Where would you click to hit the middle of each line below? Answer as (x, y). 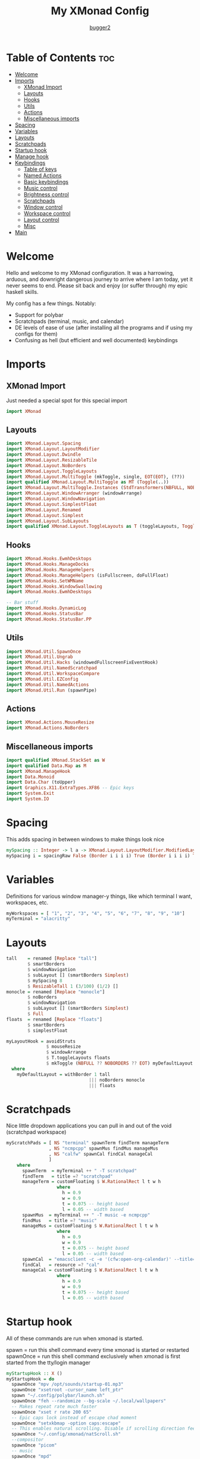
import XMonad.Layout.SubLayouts (48, 521)
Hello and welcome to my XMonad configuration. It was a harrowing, (90, 273)
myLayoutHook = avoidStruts (41, 1041)
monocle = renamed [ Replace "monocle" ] (56, 992)
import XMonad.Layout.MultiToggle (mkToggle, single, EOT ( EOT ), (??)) (96, 477)
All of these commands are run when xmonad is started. (75, 1338)
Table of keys (40, 169)
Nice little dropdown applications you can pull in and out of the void (89, 1126)
